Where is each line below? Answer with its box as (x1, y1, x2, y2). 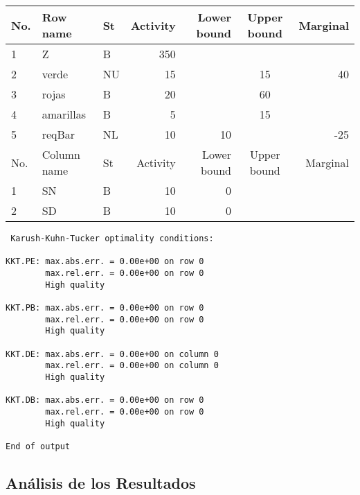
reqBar (42, 126, 75, 142)
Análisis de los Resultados (6, 471, 196, 493)
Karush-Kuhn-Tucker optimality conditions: (10, 234, 214, 243)
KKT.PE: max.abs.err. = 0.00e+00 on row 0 (6, 257, 204, 267)
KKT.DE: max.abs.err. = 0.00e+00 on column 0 (6, 349, 219, 359)
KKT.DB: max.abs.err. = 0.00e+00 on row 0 (6, 395, 204, 406)
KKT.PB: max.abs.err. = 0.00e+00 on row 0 (6, 302, 204, 313)
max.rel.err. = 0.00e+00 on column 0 (45, 361, 219, 371)
